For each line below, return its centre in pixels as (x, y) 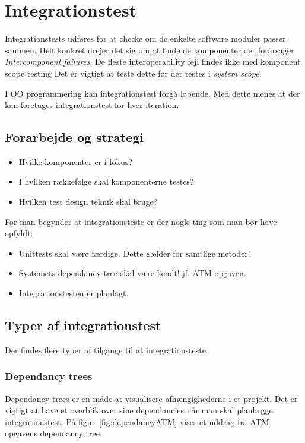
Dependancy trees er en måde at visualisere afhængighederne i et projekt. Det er (151, 398)
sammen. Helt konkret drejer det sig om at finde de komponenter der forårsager (150, 50)
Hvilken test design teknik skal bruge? (88, 202)
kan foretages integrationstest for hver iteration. (92, 105)
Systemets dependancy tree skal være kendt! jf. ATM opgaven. (132, 273)
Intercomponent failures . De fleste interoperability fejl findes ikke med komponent (153, 61)
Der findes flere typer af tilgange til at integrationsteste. (107, 349)
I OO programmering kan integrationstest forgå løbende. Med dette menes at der (152, 93)
